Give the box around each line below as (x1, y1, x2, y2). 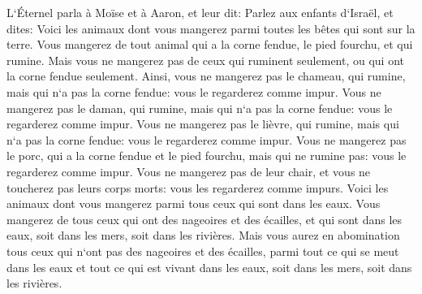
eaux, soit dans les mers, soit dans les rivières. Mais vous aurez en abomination (6, 227, 400, 244)
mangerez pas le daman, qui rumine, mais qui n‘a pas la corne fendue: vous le (6, 99, 393, 116)
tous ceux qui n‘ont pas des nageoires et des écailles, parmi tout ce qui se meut (6, 242, 399, 259)
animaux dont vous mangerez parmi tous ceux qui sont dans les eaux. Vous (6, 195, 381, 212)
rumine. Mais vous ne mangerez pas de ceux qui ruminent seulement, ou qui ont (6, 51, 405, 68)
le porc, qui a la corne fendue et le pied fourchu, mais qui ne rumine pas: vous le (6, 147, 407, 164)
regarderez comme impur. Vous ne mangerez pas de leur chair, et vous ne (6, 162, 371, 179)
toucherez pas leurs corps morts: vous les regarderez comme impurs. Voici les (6, 179, 389, 196)
